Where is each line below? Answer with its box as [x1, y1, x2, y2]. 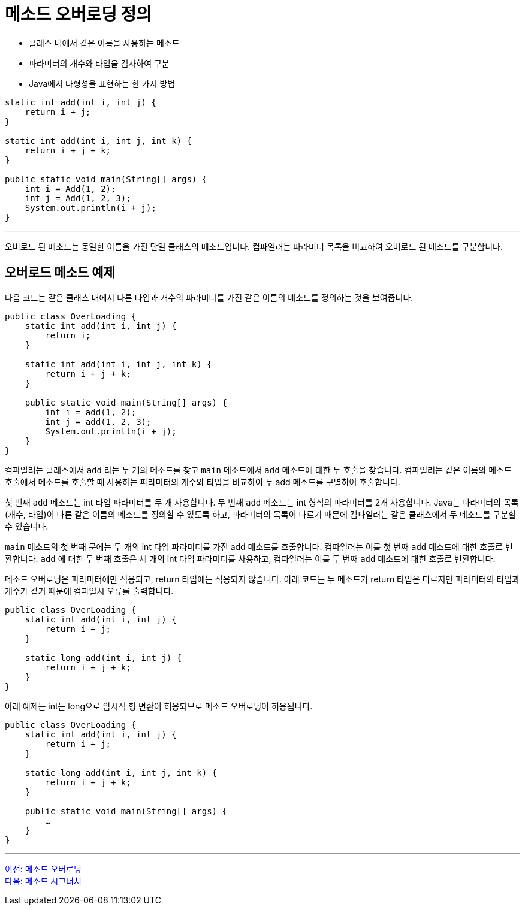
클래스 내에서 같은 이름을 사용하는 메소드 [29, 37, 180, 48]
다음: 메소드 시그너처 [5, 875, 82, 886]
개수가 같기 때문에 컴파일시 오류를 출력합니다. [5, 585, 174, 596]
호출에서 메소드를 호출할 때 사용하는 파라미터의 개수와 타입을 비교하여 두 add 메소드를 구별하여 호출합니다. [5, 476, 400, 487]
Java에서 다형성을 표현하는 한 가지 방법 [29, 78, 176, 89]
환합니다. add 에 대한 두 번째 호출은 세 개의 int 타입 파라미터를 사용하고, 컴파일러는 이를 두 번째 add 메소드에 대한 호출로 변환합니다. [5, 553, 496, 564]
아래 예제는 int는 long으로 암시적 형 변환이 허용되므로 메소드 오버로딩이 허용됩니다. [5, 700, 313, 711]
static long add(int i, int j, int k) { [25, 767, 218, 778]
